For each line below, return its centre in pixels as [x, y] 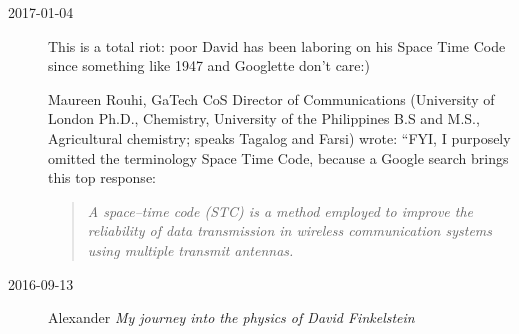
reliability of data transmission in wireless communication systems [290, 230]
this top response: [102, 177]
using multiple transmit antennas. [190, 249]
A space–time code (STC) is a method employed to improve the [280, 210]
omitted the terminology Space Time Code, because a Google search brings [278, 157]
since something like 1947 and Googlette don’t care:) [209, 65]
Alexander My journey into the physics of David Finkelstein [231, 317]
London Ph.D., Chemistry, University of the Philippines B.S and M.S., [264, 118]
